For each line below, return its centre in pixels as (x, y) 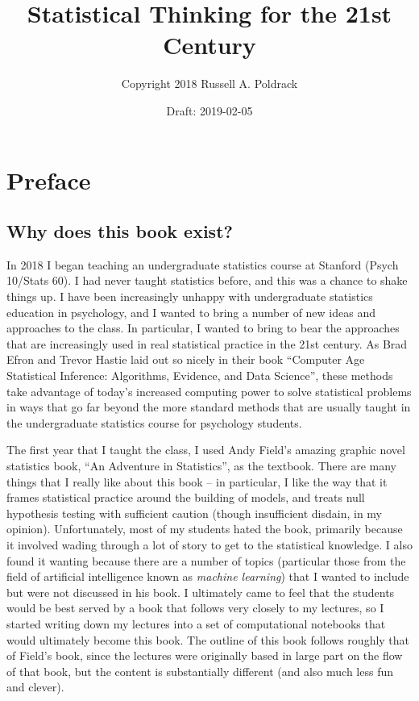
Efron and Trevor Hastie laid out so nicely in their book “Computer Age (186, 359)
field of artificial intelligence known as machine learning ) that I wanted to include (208, 576)
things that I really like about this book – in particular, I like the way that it (197, 481)
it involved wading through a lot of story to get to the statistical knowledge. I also (209, 544)
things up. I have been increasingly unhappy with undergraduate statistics (190, 296)
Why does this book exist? (120, 231)
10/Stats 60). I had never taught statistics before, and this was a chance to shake (207, 280)
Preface (49, 179)
